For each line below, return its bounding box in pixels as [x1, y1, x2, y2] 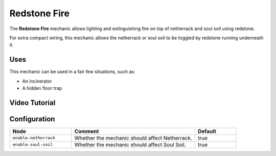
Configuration [9, 115, 55, 123]
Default [197, 127, 217, 135]
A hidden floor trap [22, 85, 62, 91]
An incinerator [22, 78, 52, 84]
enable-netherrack [12, 135, 56, 141]
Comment [74, 127, 99, 135]
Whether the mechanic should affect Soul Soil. [74, 141, 186, 148]
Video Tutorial [9, 98, 56, 107]
